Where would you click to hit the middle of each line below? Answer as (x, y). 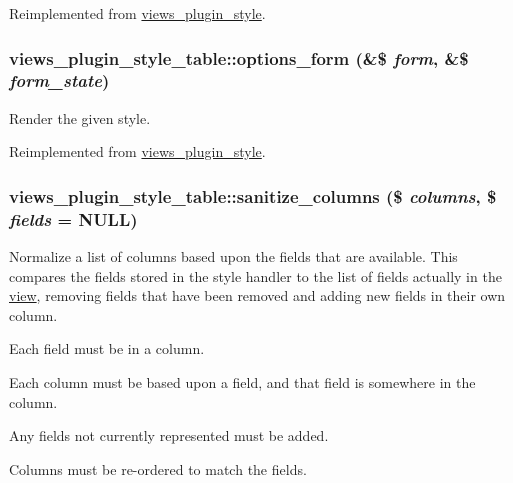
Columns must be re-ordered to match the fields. (158, 468)
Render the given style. (80, 117)
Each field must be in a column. (107, 348)
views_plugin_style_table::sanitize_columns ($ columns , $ (253, 195)
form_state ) (59, 80)
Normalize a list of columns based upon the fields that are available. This (233, 256)
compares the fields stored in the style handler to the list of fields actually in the (255, 275)
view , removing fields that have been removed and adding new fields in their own (257, 295)
